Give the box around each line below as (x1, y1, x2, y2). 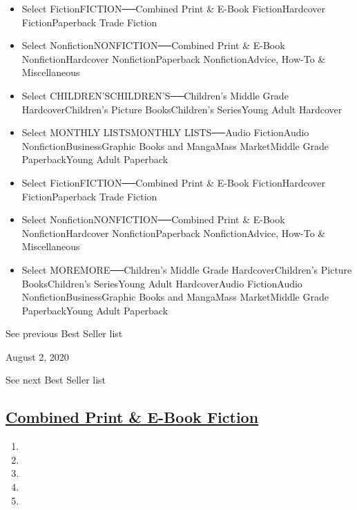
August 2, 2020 (6, 349, 69, 363)
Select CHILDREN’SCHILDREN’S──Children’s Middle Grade (21, 88, 289, 102)
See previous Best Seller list (6, 326, 123, 341)
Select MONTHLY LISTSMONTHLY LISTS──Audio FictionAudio (21, 125, 309, 140)
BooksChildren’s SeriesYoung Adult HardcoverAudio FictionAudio (21, 276, 302, 290)
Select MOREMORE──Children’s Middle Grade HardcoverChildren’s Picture (21, 262, 352, 276)
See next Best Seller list (6, 372, 106, 387)
